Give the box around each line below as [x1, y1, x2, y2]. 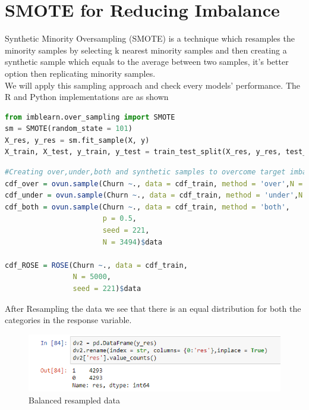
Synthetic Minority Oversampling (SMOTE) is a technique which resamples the [5, 32, 295, 45]
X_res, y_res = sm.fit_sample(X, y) [5, 136, 150, 145]
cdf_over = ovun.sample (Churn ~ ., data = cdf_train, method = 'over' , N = [5, 179, 303, 188]
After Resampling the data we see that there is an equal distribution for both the [5, 302, 301, 314]
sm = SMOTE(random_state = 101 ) [5, 124, 133, 133]
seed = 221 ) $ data [72, 284, 141, 293]
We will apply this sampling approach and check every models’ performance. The [5, 79, 300, 91]
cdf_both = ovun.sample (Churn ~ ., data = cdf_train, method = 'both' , [5, 202, 290, 211]
